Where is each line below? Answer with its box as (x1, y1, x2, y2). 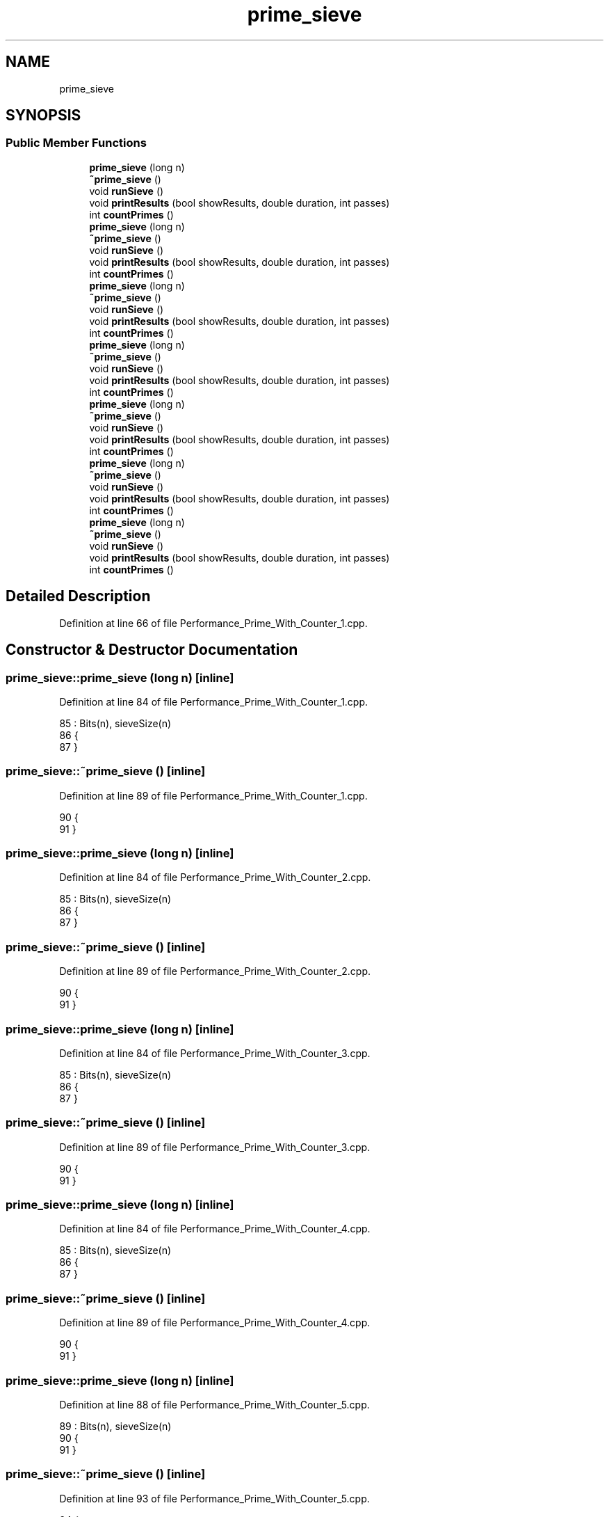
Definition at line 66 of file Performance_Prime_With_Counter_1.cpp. (59, 617, 368, 629)
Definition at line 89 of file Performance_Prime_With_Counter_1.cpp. (59, 789, 368, 802)
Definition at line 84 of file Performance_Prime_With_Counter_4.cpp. (59, 1223, 371, 1235)
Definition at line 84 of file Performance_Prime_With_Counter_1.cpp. (59, 695, 368, 708)
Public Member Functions (6, 136, 147, 150)
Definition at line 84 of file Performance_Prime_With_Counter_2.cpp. (59, 871, 371, 884)
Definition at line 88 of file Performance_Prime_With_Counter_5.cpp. (59, 1398, 370, 1411)
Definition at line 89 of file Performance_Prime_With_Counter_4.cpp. (59, 1317, 371, 1329)
